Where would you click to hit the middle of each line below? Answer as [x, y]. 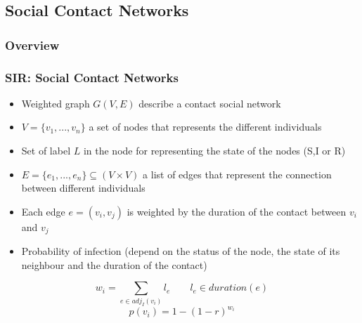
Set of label [46, 151]
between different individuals [83, 188]
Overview [32, 45]
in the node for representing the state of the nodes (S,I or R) [214, 151]
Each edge [43, 211]
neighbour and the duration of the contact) [114, 264]
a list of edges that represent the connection [237, 174]
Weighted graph [56, 103]
